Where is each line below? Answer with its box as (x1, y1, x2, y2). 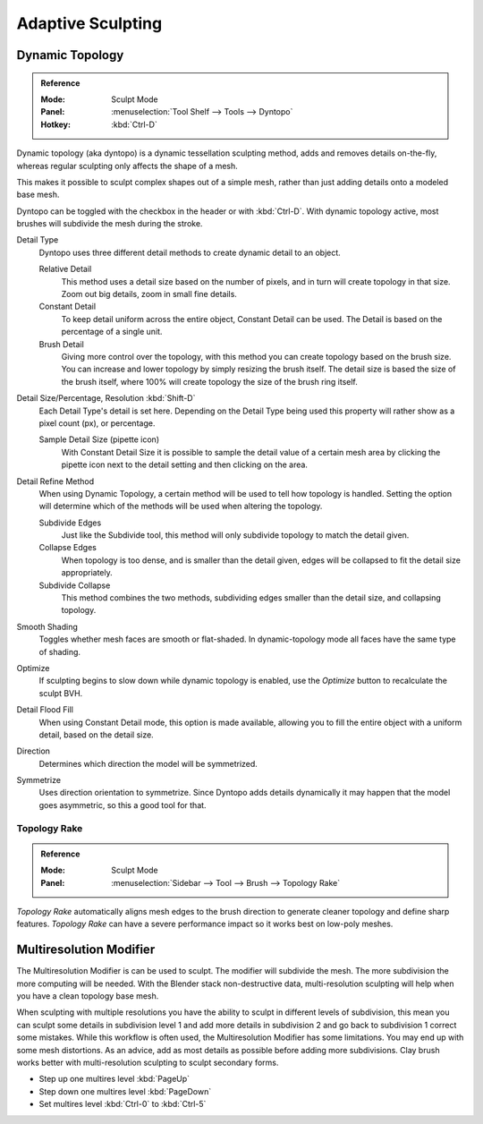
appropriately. (61, 567, 114, 578)
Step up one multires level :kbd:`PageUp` (38, 1074, 191, 1085)
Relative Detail (38, 264, 92, 275)
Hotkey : (40, 119, 72, 130)
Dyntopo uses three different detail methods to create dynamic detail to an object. (38, 247, 342, 258)
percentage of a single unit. (61, 327, 163, 337)
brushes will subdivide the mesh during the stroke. (16, 218, 203, 229)
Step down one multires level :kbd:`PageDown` (38, 1086, 212, 1096)
